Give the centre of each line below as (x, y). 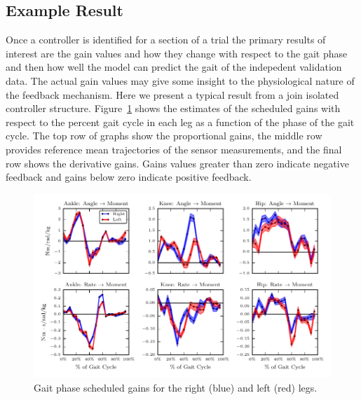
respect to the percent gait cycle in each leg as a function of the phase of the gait (180, 122)
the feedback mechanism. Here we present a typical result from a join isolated (172, 94)
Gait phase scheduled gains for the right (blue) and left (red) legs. (176, 387)
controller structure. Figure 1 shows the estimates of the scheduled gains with (173, 108)
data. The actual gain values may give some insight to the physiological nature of (180, 80)
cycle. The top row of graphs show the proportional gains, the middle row (164, 136)
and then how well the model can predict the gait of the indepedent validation (174, 67)
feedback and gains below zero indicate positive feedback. (129, 177)
